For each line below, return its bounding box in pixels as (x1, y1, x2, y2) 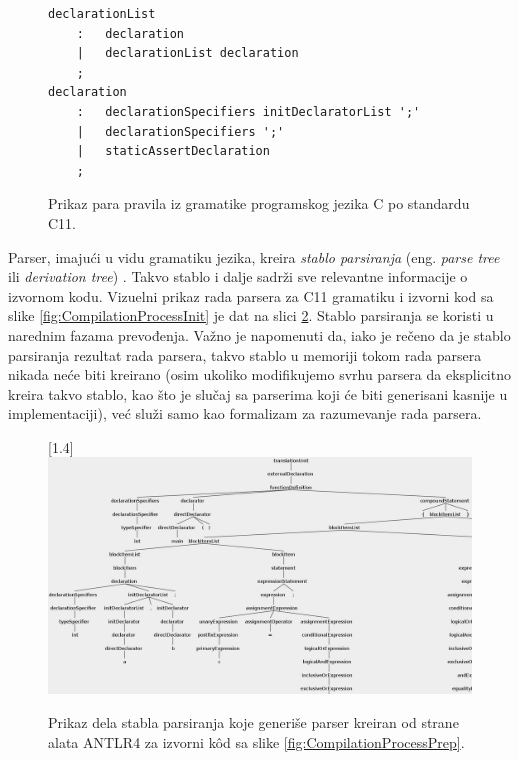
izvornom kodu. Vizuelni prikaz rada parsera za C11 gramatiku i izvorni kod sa (8, 285, 494, 306)
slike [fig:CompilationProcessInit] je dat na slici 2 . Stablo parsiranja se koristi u (8, 305, 494, 326)
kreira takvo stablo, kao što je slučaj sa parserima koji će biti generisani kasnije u (8, 383, 508, 404)
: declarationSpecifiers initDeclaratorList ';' (76, 104, 421, 119)
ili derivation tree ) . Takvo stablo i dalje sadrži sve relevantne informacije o (8, 266, 468, 287)
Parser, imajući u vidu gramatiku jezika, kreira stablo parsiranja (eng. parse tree (8, 246, 500, 267)
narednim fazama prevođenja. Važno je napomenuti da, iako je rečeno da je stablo (8, 324, 511, 345)
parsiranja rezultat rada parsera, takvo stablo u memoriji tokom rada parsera (8, 344, 482, 365)
